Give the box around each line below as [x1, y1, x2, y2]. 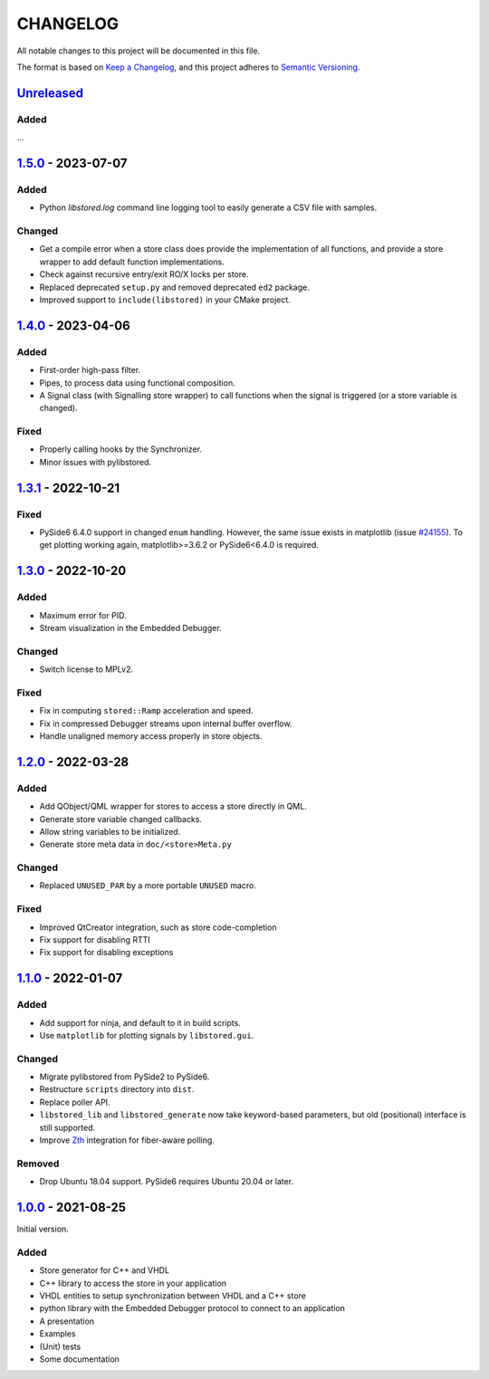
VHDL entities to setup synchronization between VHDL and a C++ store [39, 1290, 307, 1301]
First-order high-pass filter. [39, 365, 140, 376]
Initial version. [16, 1223, 70, 1235]
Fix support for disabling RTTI [39, 934, 151, 945]
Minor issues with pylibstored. [39, 456, 152, 467]
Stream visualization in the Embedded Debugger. [39, 622, 222, 633]
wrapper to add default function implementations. [39, 256, 225, 267]
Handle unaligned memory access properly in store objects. [39, 730, 263, 742]
